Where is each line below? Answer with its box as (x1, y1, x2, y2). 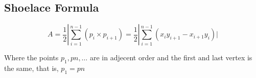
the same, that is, (4, 63, 59, 73)
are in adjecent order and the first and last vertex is (89, 52, 252, 63)
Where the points (4, 52, 59, 63)
